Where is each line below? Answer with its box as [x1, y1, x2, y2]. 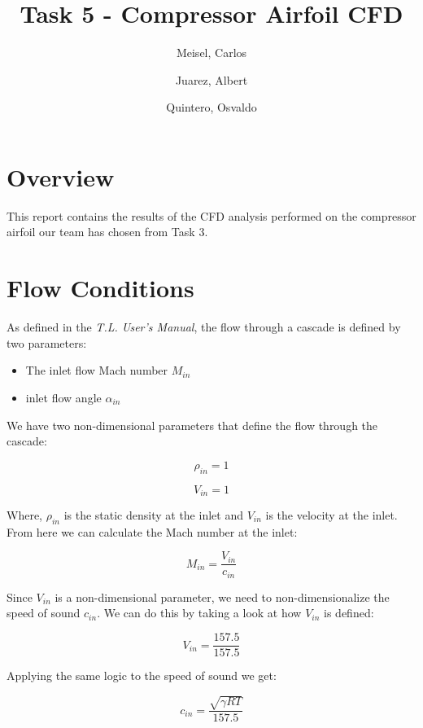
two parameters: [7, 334, 87, 351]
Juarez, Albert [175, 71, 248, 88]
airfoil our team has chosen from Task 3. [7, 223, 208, 240]
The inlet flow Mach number [25, 362, 168, 379]
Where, [7, 506, 42, 523]
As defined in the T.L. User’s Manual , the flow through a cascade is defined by [7, 318, 401, 335]
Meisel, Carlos [176, 44, 247, 61]
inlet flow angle [25, 388, 102, 406]
